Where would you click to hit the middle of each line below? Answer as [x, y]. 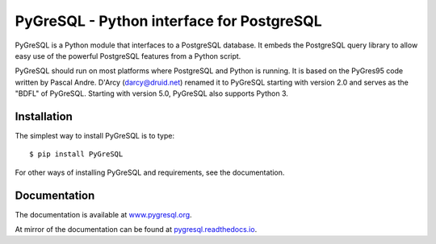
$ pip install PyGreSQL [76, 154]
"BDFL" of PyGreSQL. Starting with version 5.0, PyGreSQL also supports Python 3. [151, 93]
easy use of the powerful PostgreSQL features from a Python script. [128, 56]
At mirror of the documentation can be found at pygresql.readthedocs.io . [136, 230]
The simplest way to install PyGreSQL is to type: [95, 136]
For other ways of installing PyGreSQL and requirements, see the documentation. [150, 172]
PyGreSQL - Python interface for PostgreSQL [168, 21]
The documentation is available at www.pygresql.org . [104, 214]
